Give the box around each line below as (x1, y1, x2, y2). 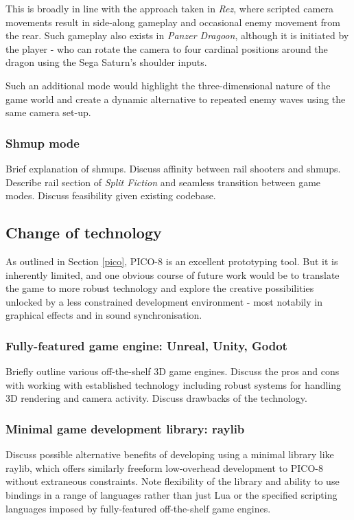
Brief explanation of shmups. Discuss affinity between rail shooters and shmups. (5, 161, 341, 175)
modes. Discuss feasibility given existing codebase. (5, 188, 216, 203)
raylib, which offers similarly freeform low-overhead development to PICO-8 (5, 460, 323, 475)
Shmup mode (5, 134, 80, 151)
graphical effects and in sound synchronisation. (5, 308, 202, 322)
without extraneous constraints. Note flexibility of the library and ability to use (5, 474, 340, 488)
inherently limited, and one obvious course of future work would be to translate (5, 267, 340, 282)
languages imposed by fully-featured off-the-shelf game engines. (5, 501, 271, 515)
